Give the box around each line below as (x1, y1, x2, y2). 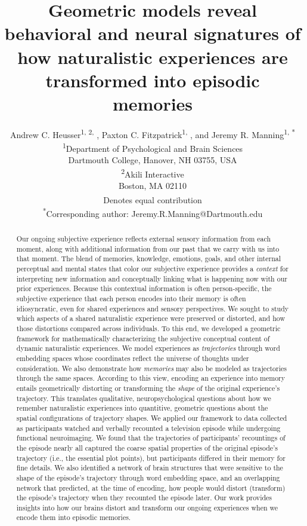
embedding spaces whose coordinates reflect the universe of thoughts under (16, 353, 249, 363)
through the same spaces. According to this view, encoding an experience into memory (16, 373, 286, 383)
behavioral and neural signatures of (4, 21, 301, 45)
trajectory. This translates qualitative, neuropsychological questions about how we (16, 393, 271, 403)
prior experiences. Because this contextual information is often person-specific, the (16, 283, 272, 293)
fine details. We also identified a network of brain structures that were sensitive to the (16, 463, 283, 473)
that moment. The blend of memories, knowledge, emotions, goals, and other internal (16, 253, 281, 264)
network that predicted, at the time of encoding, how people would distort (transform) (16, 482, 286, 493)
